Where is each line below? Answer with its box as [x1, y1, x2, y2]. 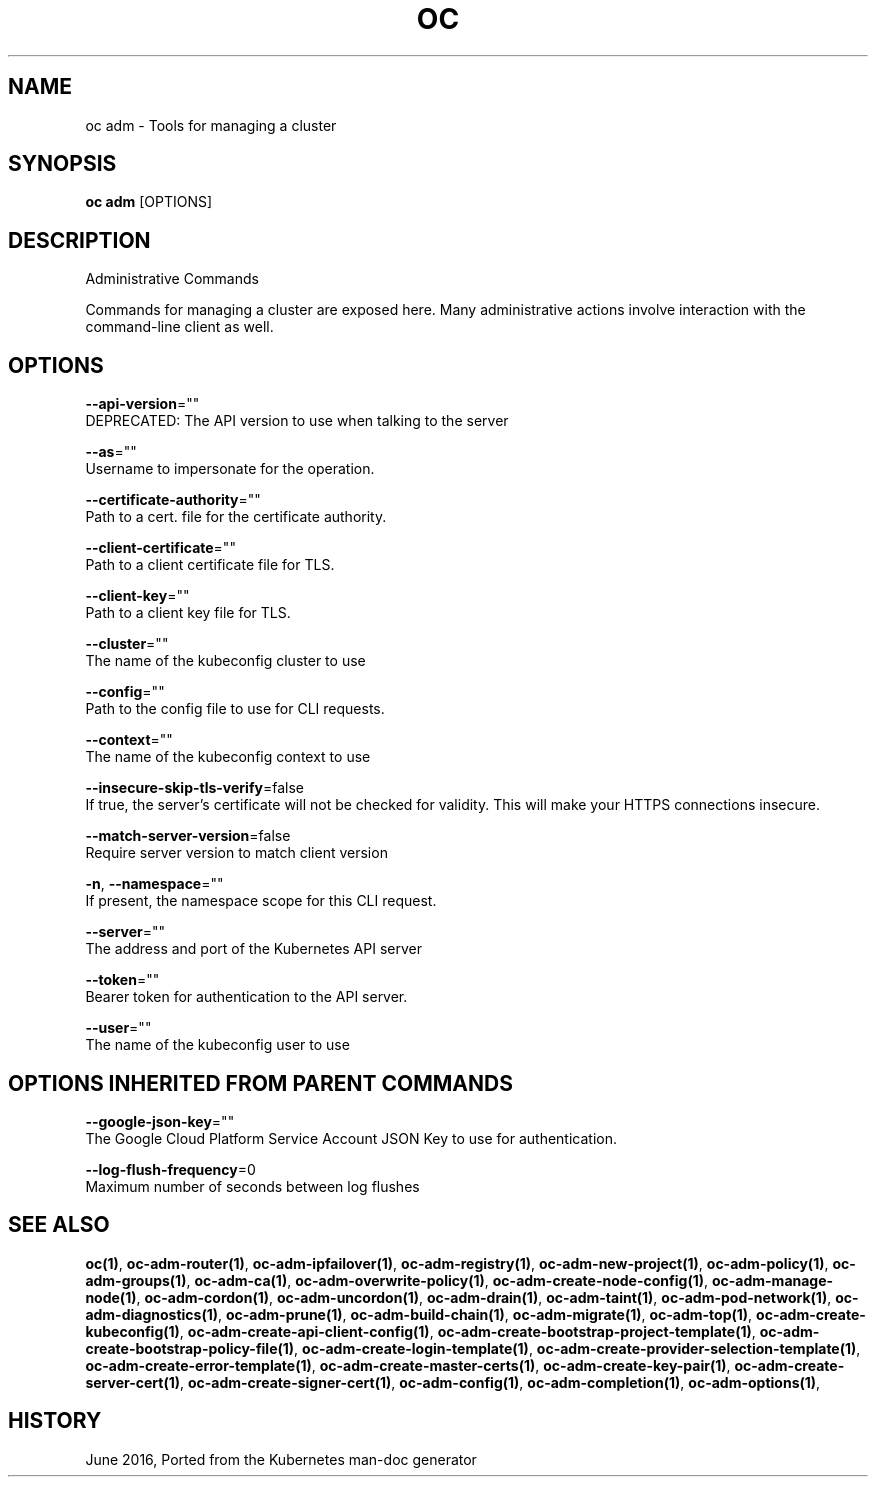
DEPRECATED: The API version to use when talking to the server [85, 412, 509, 430]
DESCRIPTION [8, 227, 151, 253]
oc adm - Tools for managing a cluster [85, 116, 337, 134]
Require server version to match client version [85, 844, 388, 862]
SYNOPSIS [8, 151, 117, 177]
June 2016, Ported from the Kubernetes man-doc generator [85, 1450, 477, 1468]
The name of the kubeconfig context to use [85, 748, 371, 766]
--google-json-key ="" [85, 1112, 235, 1130]
